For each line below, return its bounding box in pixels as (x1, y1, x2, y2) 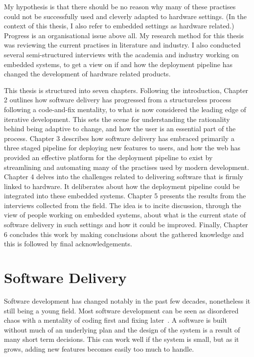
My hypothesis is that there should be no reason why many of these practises (4, 1, 236, 11)
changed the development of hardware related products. (4, 69, 171, 79)
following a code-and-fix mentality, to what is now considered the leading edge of (4, 104, 246, 114)
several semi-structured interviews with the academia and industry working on (4, 49, 239, 59)
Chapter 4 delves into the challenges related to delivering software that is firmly (4, 171, 243, 182)
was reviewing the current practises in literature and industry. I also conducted (4, 40, 241, 50)
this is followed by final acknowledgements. (4, 238, 132, 249)
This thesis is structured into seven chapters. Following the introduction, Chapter (4, 85, 249, 95)
